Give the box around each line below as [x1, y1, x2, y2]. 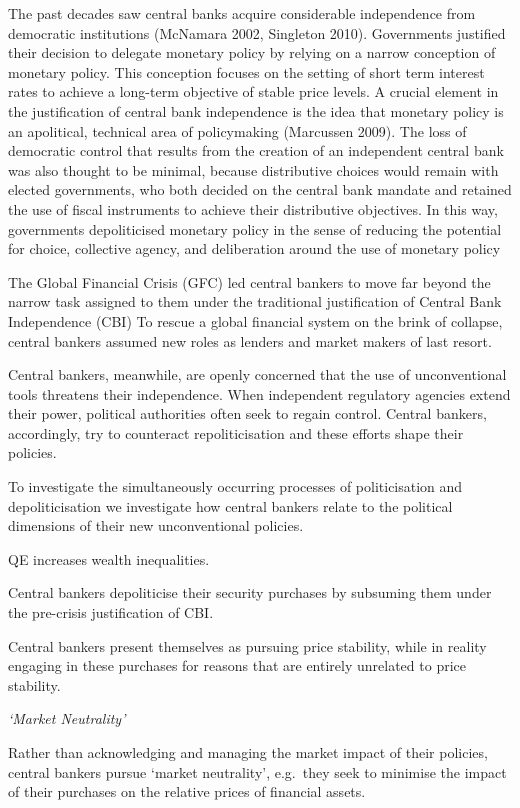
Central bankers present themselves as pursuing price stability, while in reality [8, 635, 487, 656]
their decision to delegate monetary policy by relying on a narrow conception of [8, 42, 496, 63]
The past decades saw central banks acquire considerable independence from [8, 3, 476, 23]
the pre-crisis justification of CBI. [8, 602, 214, 623]
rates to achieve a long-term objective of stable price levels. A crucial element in [8, 81, 499, 102]
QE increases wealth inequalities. [8, 548, 210, 569]
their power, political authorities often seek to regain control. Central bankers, [8, 403, 487, 424]
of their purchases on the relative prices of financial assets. [8, 781, 366, 802]
